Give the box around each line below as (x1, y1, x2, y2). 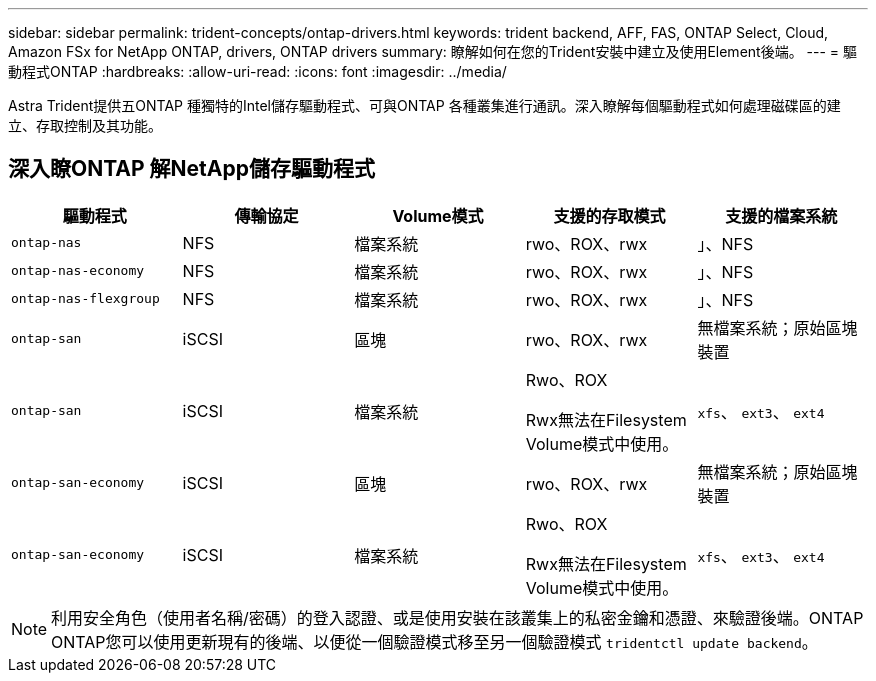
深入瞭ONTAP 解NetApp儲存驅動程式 (8, 156, 375, 182)
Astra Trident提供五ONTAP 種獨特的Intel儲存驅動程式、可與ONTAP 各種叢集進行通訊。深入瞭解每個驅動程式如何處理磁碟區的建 (8, 97, 841, 114)
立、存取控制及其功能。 (8, 117, 162, 134)
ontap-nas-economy (11, 263, 145, 279)
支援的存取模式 (553, 205, 666, 226)
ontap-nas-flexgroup (11, 291, 160, 307)
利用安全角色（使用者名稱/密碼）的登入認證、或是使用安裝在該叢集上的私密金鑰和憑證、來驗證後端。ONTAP (51, 607, 864, 628)
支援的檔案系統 (725, 205, 838, 226)
